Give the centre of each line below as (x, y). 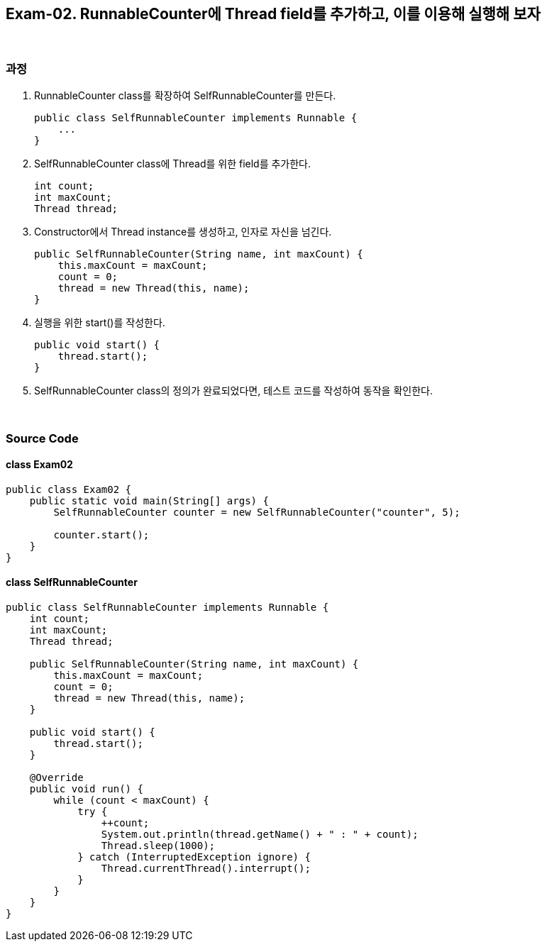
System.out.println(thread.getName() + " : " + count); (260, 834)
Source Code (42, 438)
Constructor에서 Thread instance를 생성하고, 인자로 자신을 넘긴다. (183, 232)
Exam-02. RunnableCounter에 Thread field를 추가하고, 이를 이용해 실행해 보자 (273, 14)
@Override (56, 777)
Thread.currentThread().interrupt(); (206, 868)
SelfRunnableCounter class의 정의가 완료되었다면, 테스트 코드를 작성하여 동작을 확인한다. (233, 391)
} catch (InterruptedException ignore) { (194, 857)
